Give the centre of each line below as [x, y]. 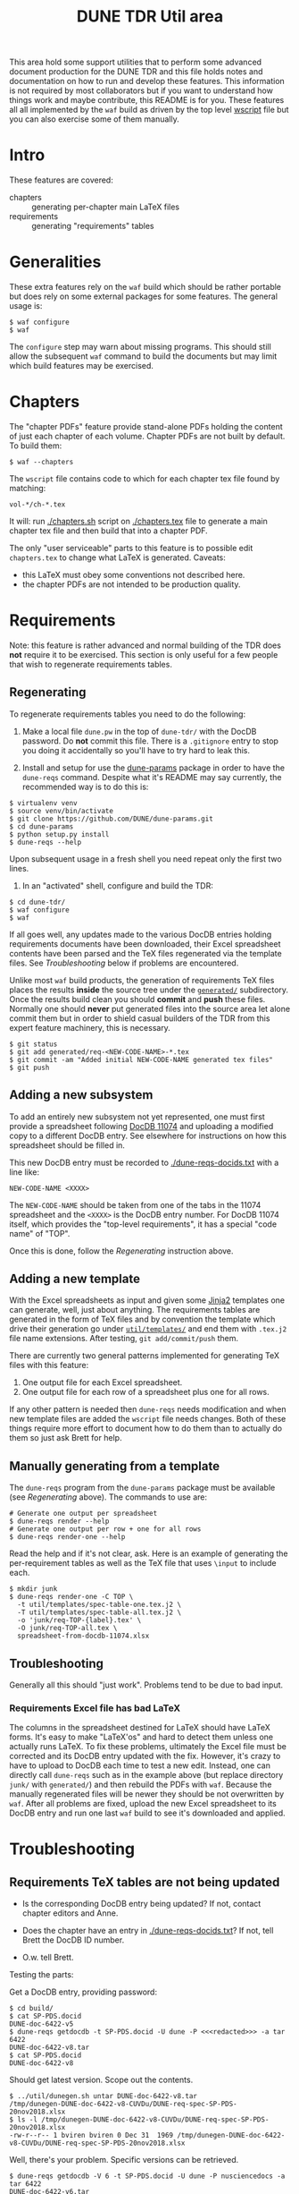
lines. [19, 868]
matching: [28, 488]
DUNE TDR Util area [150, 17]
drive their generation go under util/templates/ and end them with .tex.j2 [148, 1329]
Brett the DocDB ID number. [73, 1940]
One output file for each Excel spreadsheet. [102, 1382]
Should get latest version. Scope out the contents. [101, 2080]
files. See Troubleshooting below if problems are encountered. [124, 963]
